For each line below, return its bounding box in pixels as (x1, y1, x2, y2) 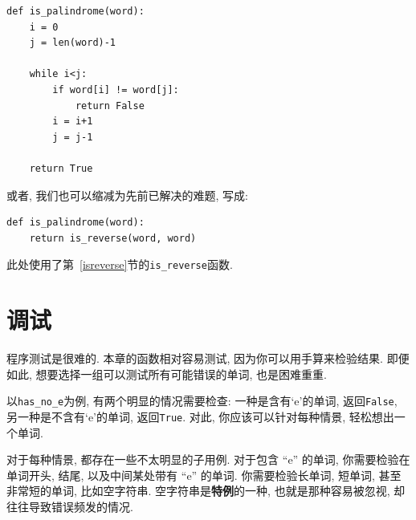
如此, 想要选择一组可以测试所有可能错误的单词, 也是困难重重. (6, 365, 327, 382)
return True (29, 162, 93, 174)
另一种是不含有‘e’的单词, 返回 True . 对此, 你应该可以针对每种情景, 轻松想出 (6, 408, 394, 425)
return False (75, 100, 145, 112)
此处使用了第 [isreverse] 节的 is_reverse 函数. (6, 256, 233, 273)
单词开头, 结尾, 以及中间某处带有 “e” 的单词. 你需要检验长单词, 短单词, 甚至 (6, 466, 402, 483)
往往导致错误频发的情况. (6, 498, 133, 514)
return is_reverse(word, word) (29, 232, 197, 244)
